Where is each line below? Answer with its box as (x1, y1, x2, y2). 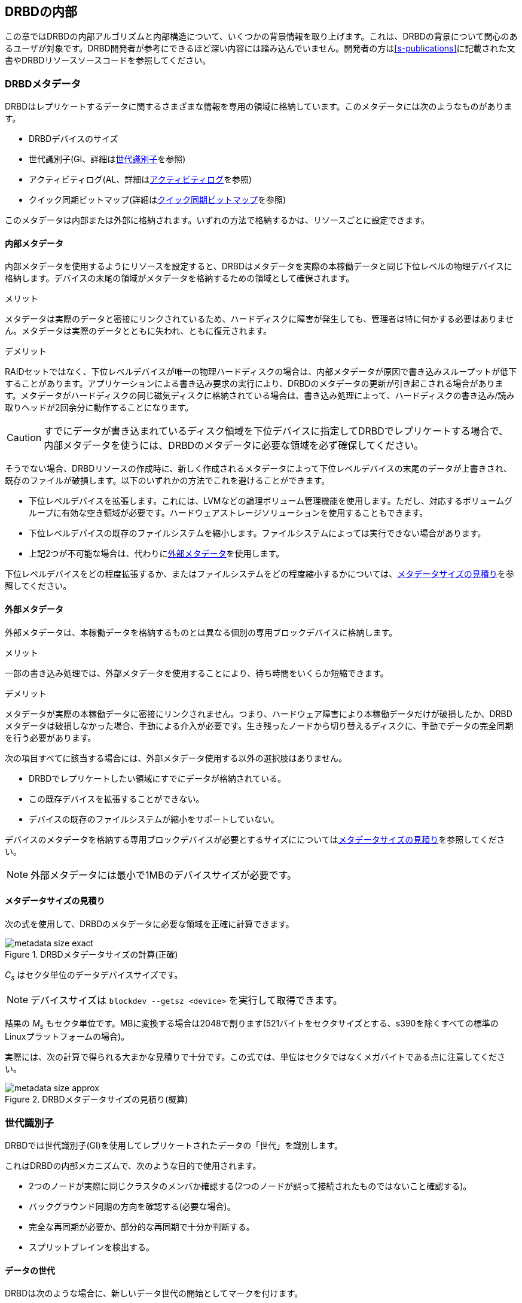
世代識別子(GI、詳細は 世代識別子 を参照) (29, 154, 186, 165)
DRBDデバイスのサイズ (29, 133, 118, 144)
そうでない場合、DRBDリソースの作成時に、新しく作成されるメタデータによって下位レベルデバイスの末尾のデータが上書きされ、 (5, 463, 512, 474)
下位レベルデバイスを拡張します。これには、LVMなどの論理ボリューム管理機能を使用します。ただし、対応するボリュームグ (29, 496, 513, 506)
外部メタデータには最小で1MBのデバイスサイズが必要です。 (30, 868, 297, 881)
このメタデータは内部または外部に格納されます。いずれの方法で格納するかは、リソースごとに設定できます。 (5, 215, 429, 226)
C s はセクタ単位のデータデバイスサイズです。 (5, 969, 183, 982)
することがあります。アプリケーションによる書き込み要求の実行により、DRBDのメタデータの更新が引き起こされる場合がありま (5, 378, 503, 389)
